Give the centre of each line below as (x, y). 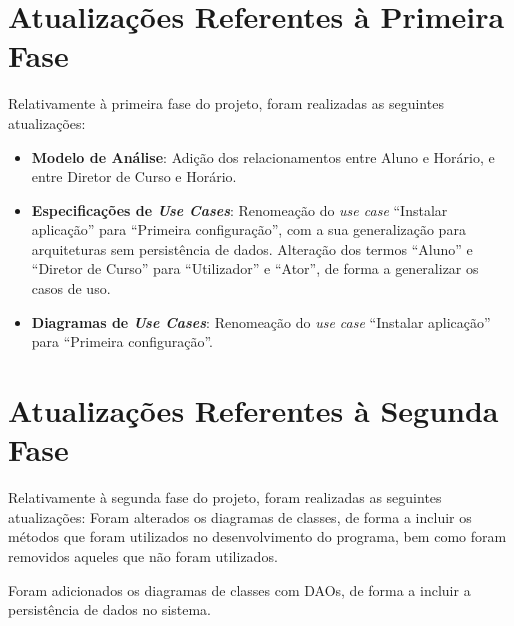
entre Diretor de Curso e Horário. (134, 176)
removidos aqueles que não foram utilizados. (143, 555)
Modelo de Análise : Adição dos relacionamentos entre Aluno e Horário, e (263, 156)
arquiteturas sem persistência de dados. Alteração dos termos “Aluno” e (252, 248)
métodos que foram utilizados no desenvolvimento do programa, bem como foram (257, 536)
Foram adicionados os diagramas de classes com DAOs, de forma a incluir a (239, 589)
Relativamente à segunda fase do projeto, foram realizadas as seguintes (225, 497)
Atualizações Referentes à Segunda (253, 410)
